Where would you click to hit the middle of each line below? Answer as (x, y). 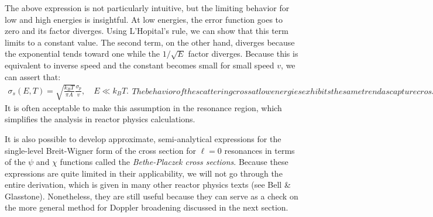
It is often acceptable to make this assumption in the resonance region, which (143, 107)
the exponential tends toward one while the (82, 54)
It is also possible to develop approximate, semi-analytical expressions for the (143, 138)
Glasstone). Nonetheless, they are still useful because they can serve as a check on (152, 196)
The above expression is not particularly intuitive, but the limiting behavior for (147, 8)
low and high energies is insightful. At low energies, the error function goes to (144, 19)
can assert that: (33, 76)
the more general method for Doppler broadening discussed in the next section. (147, 207)
